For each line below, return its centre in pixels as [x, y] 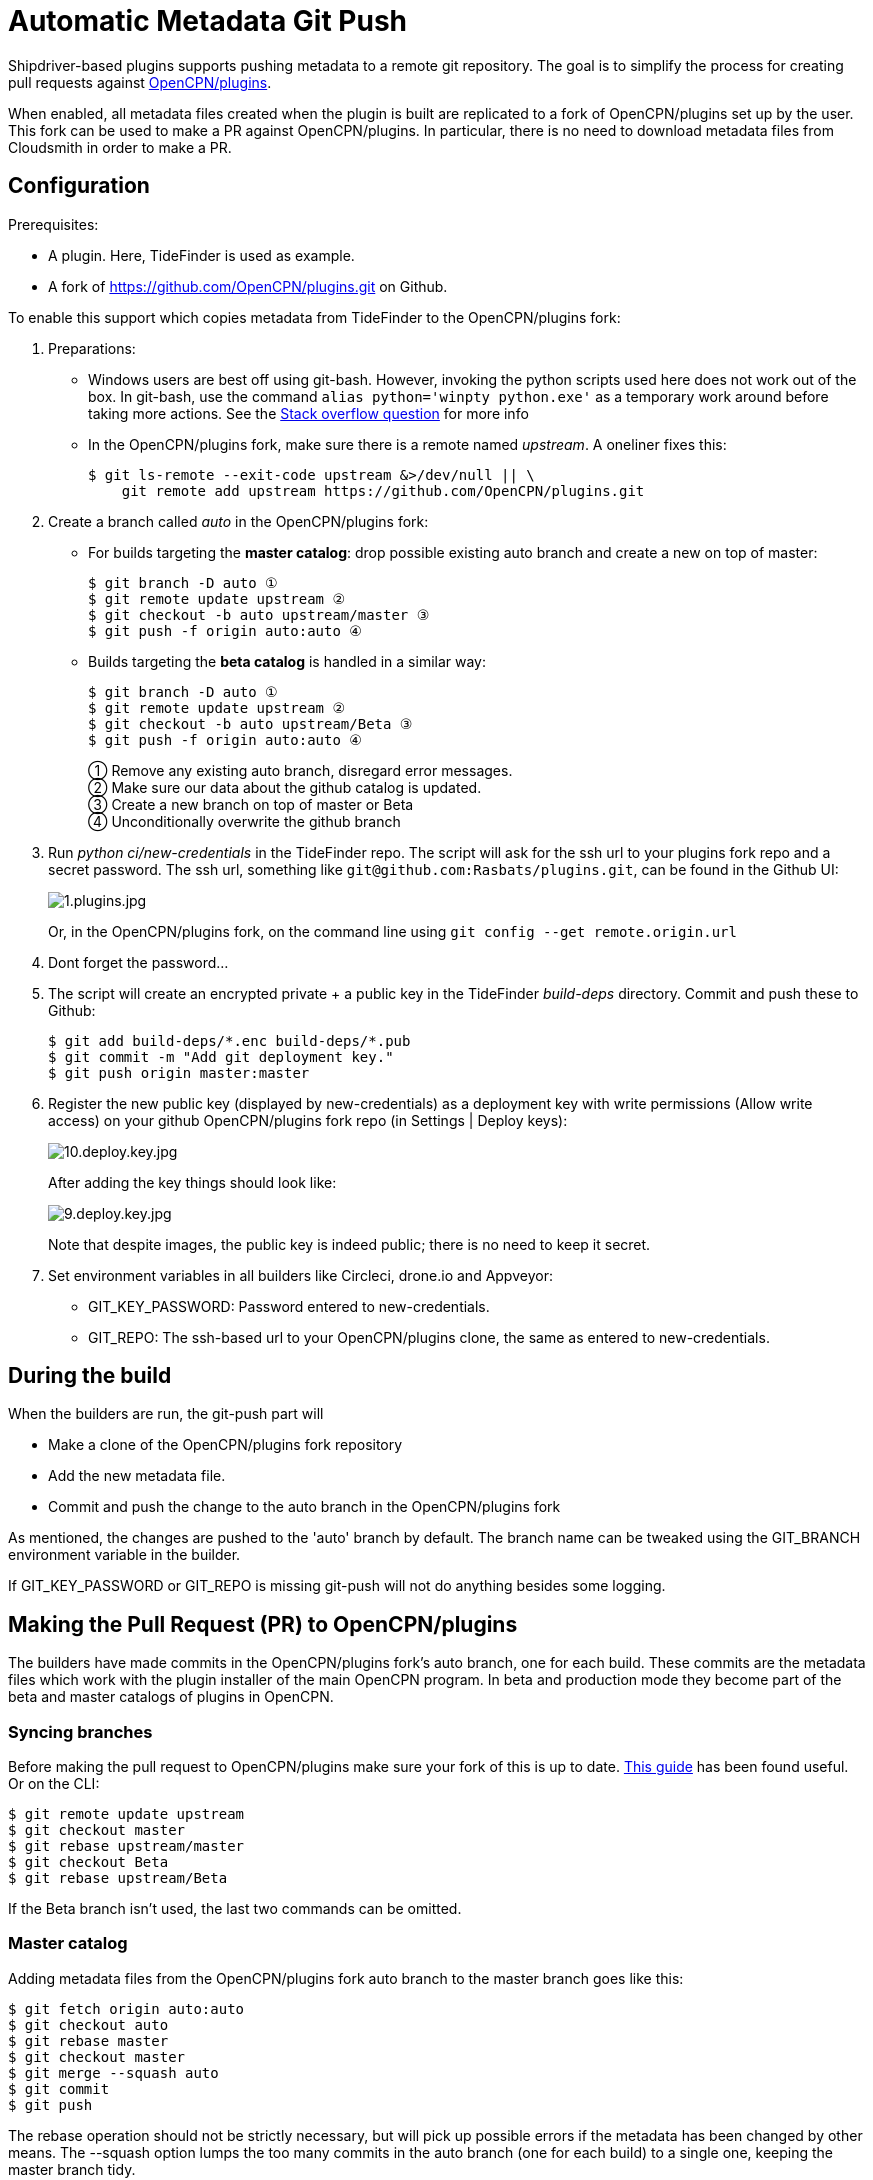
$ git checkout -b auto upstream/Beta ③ [250, 723]
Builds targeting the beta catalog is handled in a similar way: [287, 661]
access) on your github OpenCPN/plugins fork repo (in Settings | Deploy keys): [308, 1120]
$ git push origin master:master [179, 1072]
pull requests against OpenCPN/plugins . [140, 82]
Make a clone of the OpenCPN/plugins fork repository [225, 1445]
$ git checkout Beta [88, 1862]
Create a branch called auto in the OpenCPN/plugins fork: [238, 521]
